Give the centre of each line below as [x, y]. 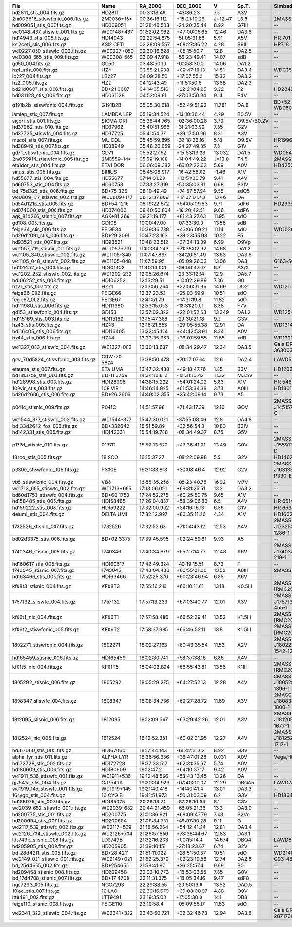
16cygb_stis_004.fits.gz [39, 795]
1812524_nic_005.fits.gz [39, 738]
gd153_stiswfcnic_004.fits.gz [45, 312]
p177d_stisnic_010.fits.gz [40, 445]
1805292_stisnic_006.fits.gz [44, 682]
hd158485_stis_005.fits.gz [42, 501]
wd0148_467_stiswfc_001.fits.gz [48, 32]
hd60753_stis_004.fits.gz [41, 185]
